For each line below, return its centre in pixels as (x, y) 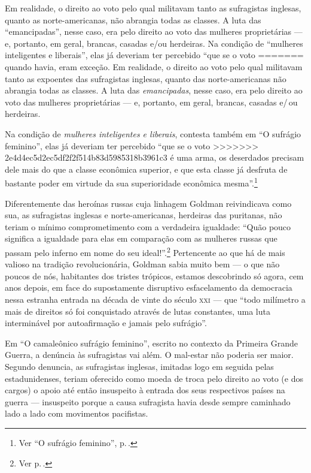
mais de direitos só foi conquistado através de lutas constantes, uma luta (138, 311)
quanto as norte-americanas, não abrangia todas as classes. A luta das (133, 19)
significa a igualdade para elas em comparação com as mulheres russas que (141, 238)
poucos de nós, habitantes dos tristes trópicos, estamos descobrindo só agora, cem (154, 275)
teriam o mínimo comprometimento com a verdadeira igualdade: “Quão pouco (148, 226)
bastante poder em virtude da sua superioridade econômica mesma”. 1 (131, 182)
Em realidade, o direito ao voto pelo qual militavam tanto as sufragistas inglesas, (153, 8)
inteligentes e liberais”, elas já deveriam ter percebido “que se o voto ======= (154, 55)
